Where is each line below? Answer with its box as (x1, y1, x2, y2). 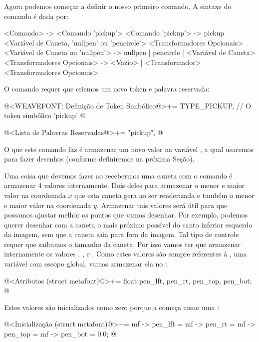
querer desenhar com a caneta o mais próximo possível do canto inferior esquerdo (4, 219, 253, 229)
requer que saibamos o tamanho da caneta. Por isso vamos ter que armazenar (4, 238, 241, 249)
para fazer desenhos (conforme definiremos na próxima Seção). (4, 153, 195, 164)
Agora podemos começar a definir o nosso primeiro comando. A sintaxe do (4, 1, 232, 11)
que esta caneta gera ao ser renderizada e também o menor (74, 189, 255, 200)
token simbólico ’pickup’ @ (4, 110, 86, 120)
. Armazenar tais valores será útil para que (96, 199, 228, 210)
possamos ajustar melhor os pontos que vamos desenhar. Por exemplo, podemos (4, 209, 248, 220)
